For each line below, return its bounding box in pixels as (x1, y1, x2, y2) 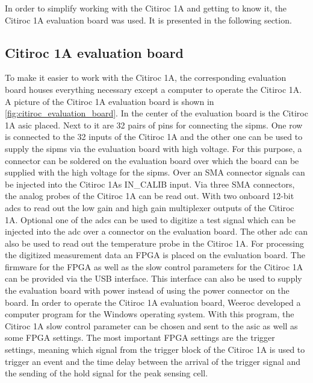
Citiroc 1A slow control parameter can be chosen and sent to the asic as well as (5, 319, 298, 332)
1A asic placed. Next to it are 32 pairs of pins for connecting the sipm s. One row (5, 118, 303, 131)
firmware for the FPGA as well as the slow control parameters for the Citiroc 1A (5, 260, 303, 273)
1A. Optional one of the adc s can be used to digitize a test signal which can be (5, 213, 296, 226)
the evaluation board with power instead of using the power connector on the (5, 284, 290, 297)
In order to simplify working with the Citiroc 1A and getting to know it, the (5, 2, 287, 14)
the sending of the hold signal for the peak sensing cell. (5, 367, 208, 379)
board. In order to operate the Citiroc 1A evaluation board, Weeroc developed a (5, 296, 301, 308)
